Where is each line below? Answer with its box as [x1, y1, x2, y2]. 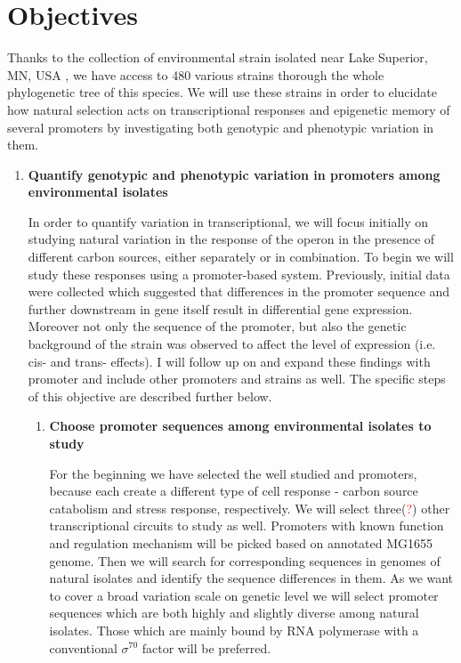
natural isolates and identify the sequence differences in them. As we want [49, 569, 454, 587]
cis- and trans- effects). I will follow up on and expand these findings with [28, 352, 431, 370]
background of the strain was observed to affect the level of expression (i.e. [28, 335, 436, 353]
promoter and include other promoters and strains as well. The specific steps [28, 369, 446, 388]
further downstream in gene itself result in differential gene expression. [28, 299, 413, 318]
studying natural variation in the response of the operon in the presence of [28, 230, 435, 248]
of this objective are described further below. [28, 386, 272, 405]
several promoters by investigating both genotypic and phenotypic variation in [7, 117, 434, 136]
